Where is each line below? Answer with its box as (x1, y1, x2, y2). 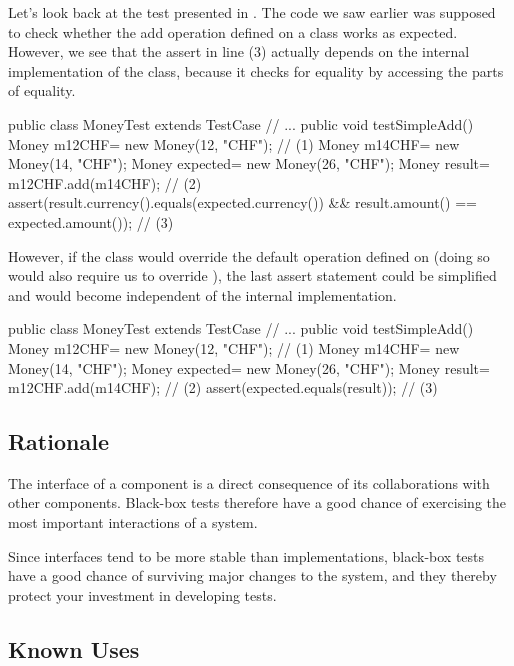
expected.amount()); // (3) (8, 211, 174, 232)
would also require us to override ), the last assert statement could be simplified (8, 265, 497, 286)
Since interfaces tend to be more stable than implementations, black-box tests (8, 545, 485, 566)
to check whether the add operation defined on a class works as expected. (8, 21, 458, 42)
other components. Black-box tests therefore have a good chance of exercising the (8, 492, 506, 513)
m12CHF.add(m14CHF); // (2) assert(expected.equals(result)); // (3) (8, 377, 438, 398)
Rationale (8, 426, 109, 457)
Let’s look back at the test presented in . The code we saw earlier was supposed (8, 2, 496, 22)
